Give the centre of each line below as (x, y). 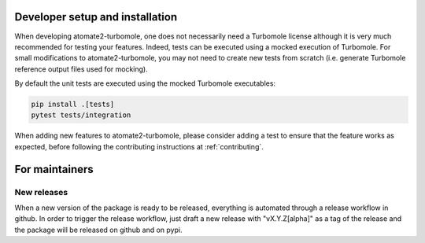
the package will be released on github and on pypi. (98, 230)
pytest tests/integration (81, 115)
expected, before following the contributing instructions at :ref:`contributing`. (139, 146)
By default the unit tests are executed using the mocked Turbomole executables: (145, 83)
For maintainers (54, 169)
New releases (41, 192)
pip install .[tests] (73, 105)
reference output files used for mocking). (81, 69)
